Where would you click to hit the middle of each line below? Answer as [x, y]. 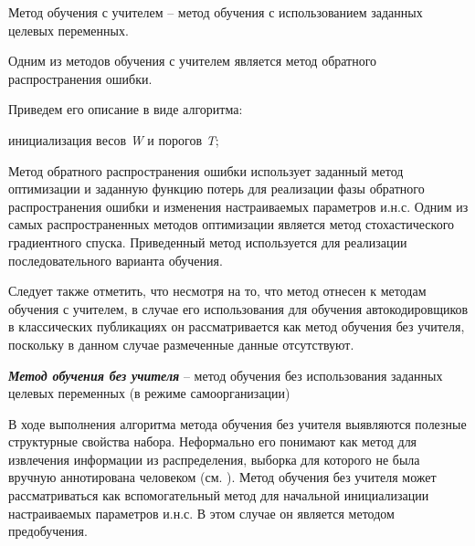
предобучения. [48, 531]
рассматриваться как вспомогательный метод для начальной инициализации [219, 495]
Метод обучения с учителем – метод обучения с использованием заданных [216, 12]
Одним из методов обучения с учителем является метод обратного [193, 61]
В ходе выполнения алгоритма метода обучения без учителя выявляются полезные [237, 423]
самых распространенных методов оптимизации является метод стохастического [232, 224]
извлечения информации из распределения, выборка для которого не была [214, 459]
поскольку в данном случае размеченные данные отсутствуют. [181, 344]
